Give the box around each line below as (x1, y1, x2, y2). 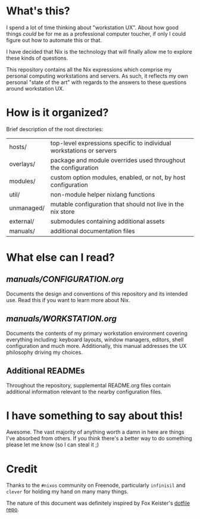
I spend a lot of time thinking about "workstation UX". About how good (6, 24, 179, 31)
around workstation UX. (6, 85, 64, 92)
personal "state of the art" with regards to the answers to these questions (6, 79, 187, 86)
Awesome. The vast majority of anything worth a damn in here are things (6, 428, 185, 436)
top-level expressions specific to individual (50, 139, 171, 147)
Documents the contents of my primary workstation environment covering (6, 330, 187, 337)
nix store (50, 207, 75, 216)
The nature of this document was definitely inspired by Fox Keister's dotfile (6, 499, 190, 507)
